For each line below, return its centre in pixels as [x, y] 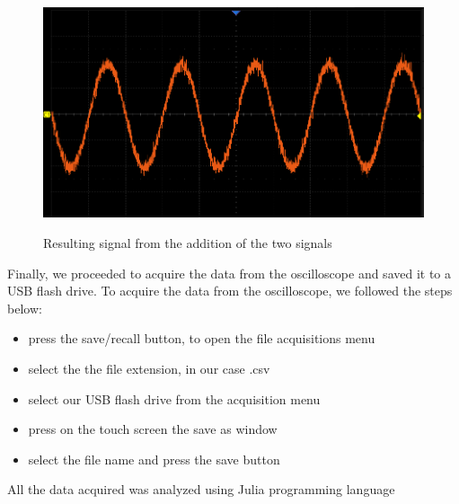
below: [25, 308]
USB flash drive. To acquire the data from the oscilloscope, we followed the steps [230, 291]
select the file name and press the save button [154, 459]
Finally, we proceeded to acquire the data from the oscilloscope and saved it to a [229, 273]
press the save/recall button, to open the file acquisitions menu [202, 338]
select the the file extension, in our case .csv [149, 368]
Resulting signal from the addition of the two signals [188, 243]
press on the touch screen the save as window [153, 429]
